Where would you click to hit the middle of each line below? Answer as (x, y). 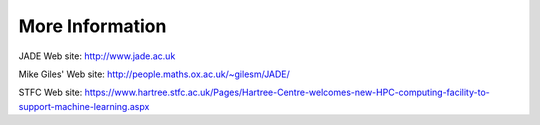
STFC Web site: (50, 92)
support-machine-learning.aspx (84, 106)
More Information (92, 26)
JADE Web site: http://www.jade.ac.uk (97, 56)
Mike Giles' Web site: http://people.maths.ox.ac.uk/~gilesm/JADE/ (154, 74)
